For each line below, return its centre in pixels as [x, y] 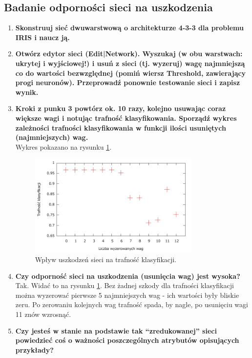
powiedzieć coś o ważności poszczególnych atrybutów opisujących [127, 340]
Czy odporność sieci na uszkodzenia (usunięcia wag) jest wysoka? [128, 276]
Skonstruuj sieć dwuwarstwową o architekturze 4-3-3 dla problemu [130, 28]
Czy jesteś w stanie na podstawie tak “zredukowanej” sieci [116, 330]
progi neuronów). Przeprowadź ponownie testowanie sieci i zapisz [128, 82]
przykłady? [34, 349]
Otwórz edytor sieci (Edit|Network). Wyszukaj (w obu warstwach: [129, 54]
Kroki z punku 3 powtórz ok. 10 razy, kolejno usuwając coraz [121, 108]
